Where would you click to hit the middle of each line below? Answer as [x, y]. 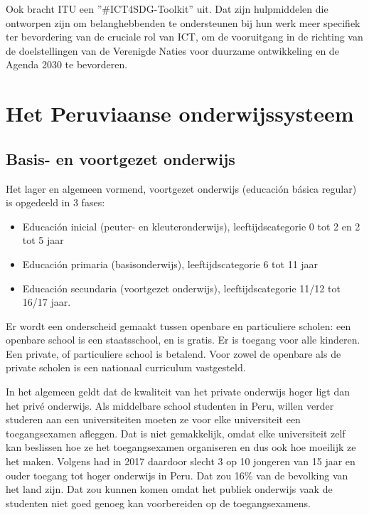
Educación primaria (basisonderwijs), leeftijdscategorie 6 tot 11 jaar [170, 264]
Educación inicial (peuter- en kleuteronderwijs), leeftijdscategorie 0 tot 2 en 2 [191, 226]
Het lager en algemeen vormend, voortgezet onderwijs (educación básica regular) [181, 188]
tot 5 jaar [43, 240]
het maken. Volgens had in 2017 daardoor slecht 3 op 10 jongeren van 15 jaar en [181, 461]
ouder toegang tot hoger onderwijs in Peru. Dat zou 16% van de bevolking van [177, 475]
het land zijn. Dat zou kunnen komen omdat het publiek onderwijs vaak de [169, 489]
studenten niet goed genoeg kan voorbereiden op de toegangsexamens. [158, 503]
